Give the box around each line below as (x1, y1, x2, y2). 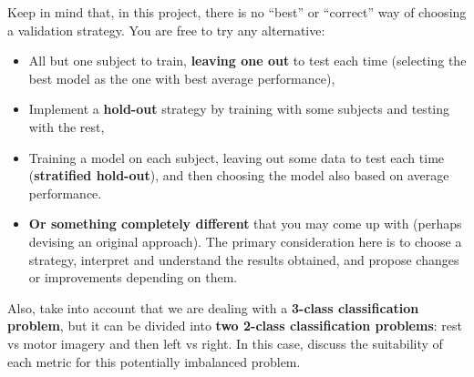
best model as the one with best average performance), (28, 68, 335, 87)
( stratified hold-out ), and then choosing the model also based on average (28, 166, 449, 185)
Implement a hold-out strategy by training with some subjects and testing (28, 99, 449, 118)
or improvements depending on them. (28, 268, 238, 287)
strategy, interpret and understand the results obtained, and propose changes (28, 250, 459, 269)
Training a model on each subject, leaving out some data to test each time (28, 148, 445, 167)
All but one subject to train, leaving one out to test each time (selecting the (28, 51, 467, 70)
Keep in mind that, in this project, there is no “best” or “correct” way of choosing (7, 3, 467, 21)
